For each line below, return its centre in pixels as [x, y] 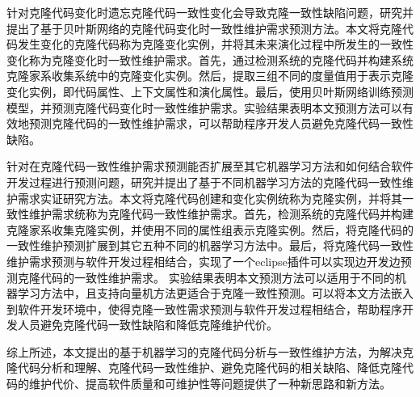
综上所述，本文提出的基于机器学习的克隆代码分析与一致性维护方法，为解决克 [210, 351]
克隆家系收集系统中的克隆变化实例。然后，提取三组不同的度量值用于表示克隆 [210, 76]
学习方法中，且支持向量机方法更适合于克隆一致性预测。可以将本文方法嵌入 [215, 293]
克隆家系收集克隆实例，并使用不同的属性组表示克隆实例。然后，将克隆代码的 [210, 229]
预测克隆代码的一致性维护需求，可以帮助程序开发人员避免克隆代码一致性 [221, 123]
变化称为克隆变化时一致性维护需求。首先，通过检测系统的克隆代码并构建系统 [210, 59]
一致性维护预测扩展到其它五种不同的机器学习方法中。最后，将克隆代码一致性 [210, 245]
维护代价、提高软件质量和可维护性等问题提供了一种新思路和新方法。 [210, 384]
